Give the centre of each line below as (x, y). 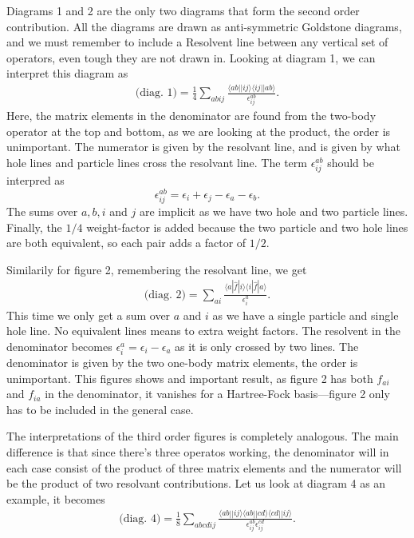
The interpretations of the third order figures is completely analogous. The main (203, 436)
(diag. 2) (165, 295)
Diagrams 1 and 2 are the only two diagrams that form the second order (183, 10)
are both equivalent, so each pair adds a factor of (126, 243)
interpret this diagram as (67, 73)
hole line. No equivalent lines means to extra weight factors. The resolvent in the (203, 331)
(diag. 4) (140, 518)
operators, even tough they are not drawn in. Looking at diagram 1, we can (191, 57)
